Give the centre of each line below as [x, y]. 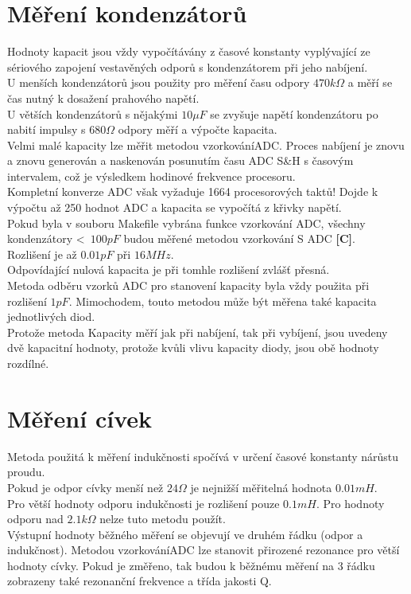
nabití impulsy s [47, 129]
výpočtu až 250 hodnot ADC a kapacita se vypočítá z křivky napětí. [174, 207]
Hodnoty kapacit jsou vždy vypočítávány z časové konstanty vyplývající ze [189, 51]
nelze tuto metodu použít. [163, 519]
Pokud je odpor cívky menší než [85, 487]
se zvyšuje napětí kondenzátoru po [294, 113]
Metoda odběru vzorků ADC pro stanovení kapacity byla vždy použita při [188, 285]
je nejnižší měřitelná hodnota [261, 487]
